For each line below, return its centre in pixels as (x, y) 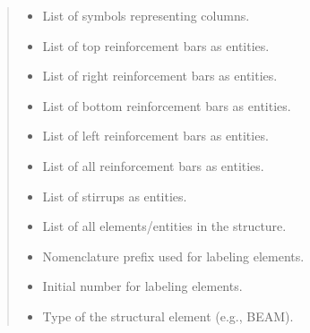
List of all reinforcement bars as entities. (153, 165)
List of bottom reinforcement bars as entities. (167, 105)
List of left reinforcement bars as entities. (155, 136)
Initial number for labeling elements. (142, 286)
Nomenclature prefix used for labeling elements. (173, 256)
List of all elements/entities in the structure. (164, 226)
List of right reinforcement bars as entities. (160, 76)
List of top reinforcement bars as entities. (156, 45)
